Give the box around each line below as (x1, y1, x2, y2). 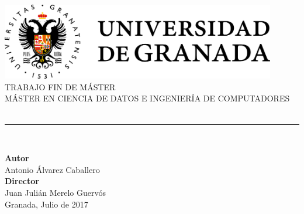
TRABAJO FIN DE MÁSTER (5, 80, 116, 93)
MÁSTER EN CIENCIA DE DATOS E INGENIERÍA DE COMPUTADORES (5, 92, 290, 104)
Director (5, 175, 39, 187)
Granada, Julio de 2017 (5, 198, 88, 210)
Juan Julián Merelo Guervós (5, 186, 106, 198)
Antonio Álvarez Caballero (5, 163, 100, 175)
